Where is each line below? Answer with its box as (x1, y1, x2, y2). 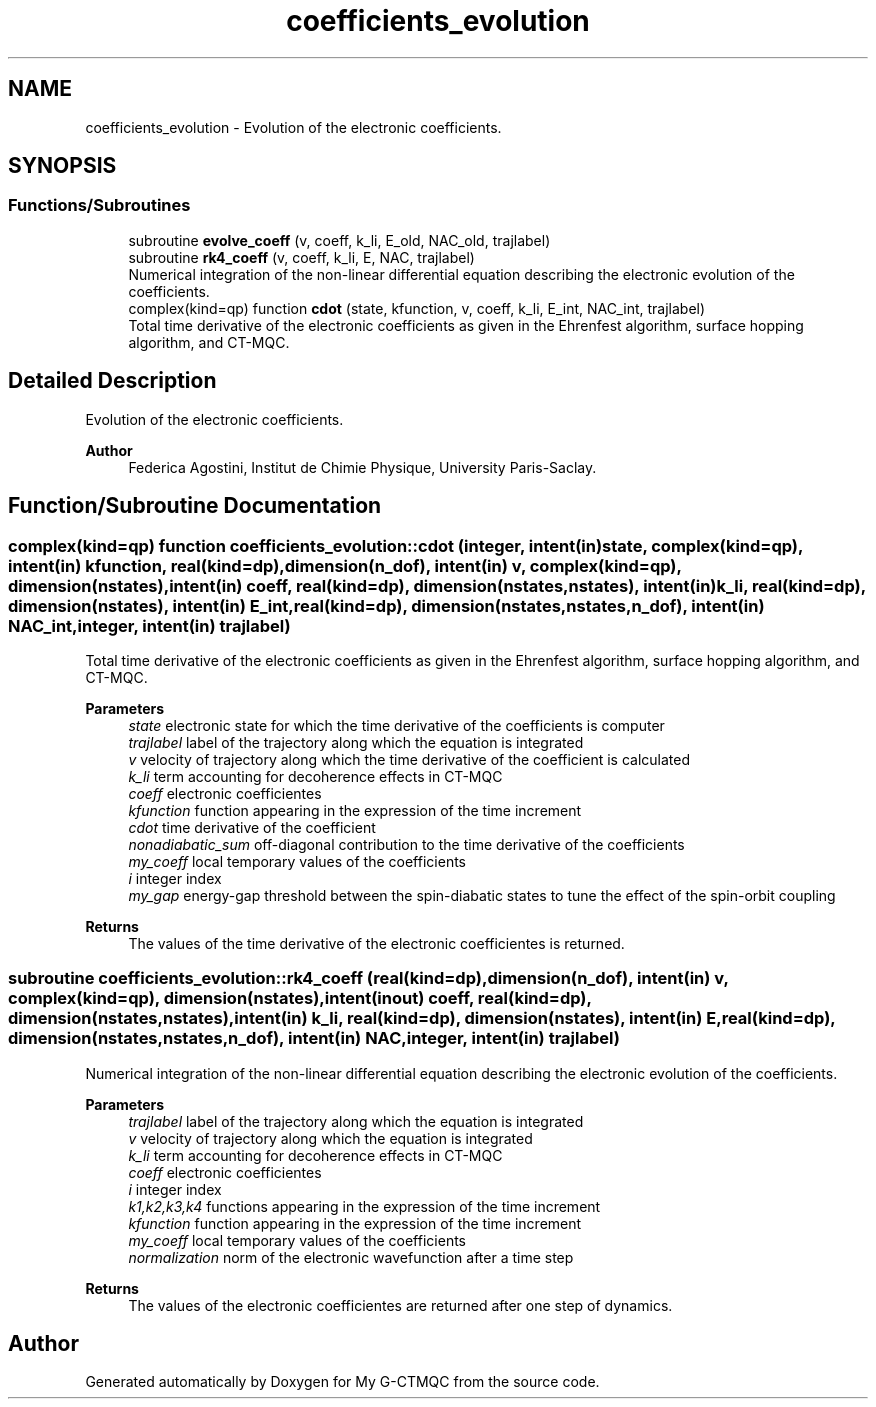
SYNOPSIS (8, 153, 117, 179)
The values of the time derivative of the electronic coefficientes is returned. (128, 934, 625, 952)
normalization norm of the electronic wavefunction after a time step (128, 1248, 574, 1266)
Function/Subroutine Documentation (8, 493, 382, 519)
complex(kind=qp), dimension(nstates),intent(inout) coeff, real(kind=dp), (8, 988, 592, 1009)
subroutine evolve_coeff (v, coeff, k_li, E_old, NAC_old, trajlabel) (128, 231, 551, 249)
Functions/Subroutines (8, 195, 191, 216)
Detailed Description (8, 368, 217, 394)
